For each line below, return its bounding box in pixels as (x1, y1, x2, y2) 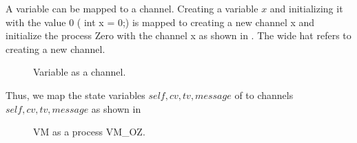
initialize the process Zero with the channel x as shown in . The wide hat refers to (6, 28, 351, 43)
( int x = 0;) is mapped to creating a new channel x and (76, 14, 315, 29)
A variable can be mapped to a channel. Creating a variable (6, 1, 258, 15)
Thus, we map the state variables (6, 87, 145, 102)
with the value (6, 14, 66, 29)
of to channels (234, 87, 294, 102)
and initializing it (269, 1, 343, 15)
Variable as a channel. (33, 65, 126, 79)
